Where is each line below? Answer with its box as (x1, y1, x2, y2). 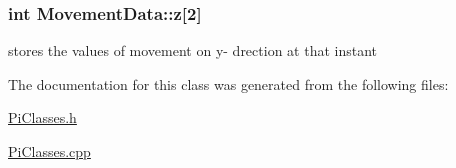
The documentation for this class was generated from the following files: (8, 73, 449, 94)
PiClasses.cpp (8, 141, 91, 161)
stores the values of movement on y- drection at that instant (8, 40, 378, 61)
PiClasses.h (8, 107, 77, 128)
